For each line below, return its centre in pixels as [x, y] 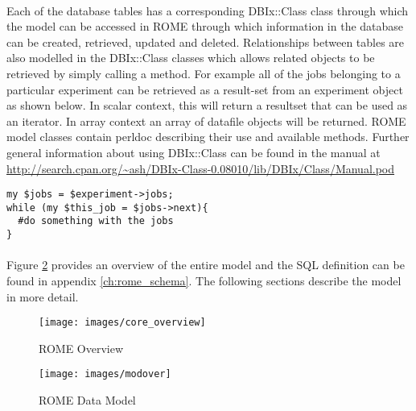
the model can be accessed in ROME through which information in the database [205, 26]
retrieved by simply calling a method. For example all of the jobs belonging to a [204, 73]
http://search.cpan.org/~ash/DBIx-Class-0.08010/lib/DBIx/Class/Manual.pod [201, 168]
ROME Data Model [87, 400]
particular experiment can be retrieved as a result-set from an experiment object [205, 89]
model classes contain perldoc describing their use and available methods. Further [208, 137]
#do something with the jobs [96, 221]
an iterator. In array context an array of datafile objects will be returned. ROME [206, 120]
